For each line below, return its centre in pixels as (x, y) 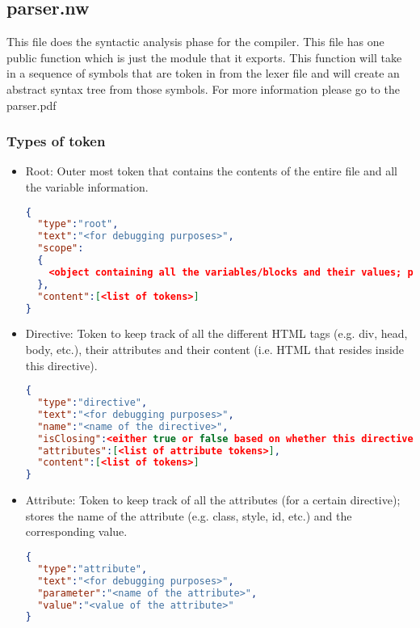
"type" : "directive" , (92, 403)
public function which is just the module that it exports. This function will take (204, 57)
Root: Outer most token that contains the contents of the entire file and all (211, 171)
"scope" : (61, 249)
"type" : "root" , (78, 224)
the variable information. (87, 186)
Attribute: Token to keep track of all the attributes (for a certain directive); (213, 500)
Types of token (56, 141)
